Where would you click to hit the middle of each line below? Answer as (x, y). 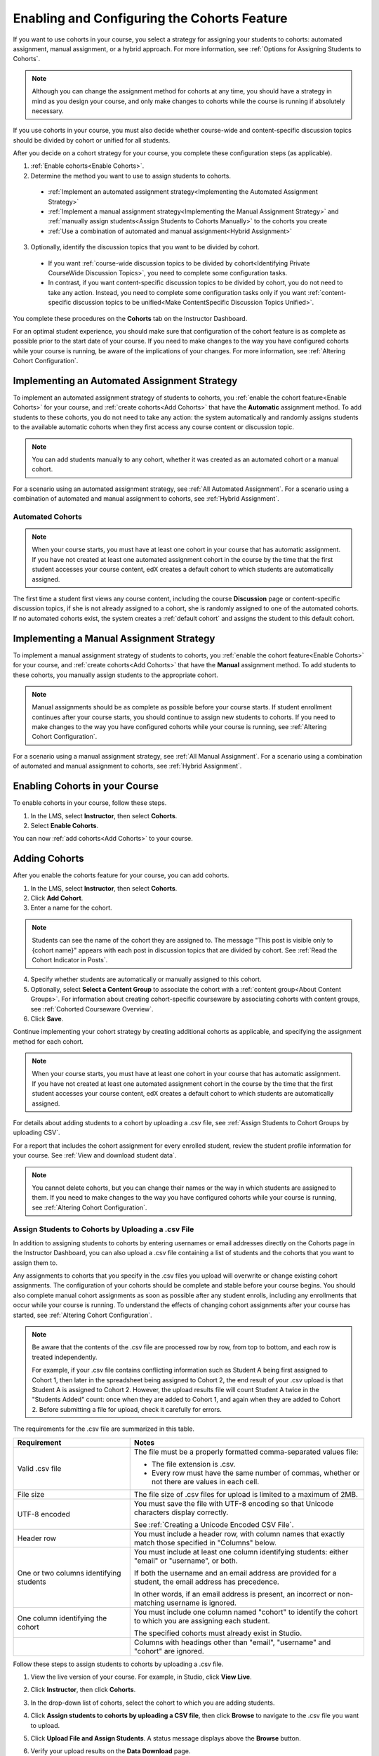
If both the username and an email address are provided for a (235, 1573)
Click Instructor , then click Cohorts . (83, 1690)
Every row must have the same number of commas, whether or (255, 1473)
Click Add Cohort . (57, 898)
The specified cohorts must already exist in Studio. (218, 1633)
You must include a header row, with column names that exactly (239, 1533)
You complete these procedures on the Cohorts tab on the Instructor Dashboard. (130, 318)
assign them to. (35, 1263)
